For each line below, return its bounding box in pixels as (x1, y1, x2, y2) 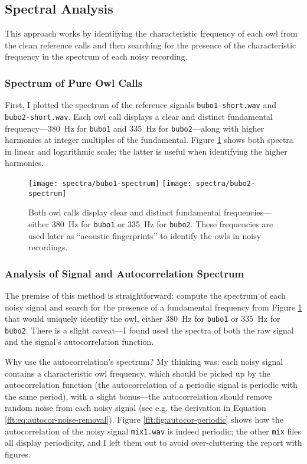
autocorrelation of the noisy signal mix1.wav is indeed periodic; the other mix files (5, 424, 301, 437)
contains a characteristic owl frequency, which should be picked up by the (5, 367, 270, 379)
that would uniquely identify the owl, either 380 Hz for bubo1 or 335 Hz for (5, 312, 280, 325)
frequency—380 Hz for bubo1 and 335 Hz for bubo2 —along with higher (5, 122, 264, 134)
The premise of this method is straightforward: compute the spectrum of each (5, 289, 286, 301)
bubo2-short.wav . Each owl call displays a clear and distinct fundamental (5, 110, 273, 122)
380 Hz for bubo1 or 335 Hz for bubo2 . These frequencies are (51, 217, 273, 230)
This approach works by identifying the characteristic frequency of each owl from (5, 27, 298, 40)
